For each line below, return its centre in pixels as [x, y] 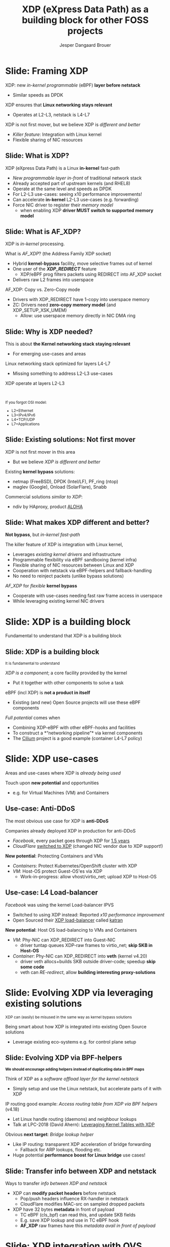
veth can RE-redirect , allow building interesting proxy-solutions [88, 972]
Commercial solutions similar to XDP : [44, 496]
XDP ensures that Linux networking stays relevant [59, 105]
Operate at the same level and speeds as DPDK [62, 189]
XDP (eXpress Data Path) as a [85, 9]
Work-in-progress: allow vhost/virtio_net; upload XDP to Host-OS [88, 876]
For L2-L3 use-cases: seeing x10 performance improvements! [77, 194]
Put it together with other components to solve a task [68, 683]
